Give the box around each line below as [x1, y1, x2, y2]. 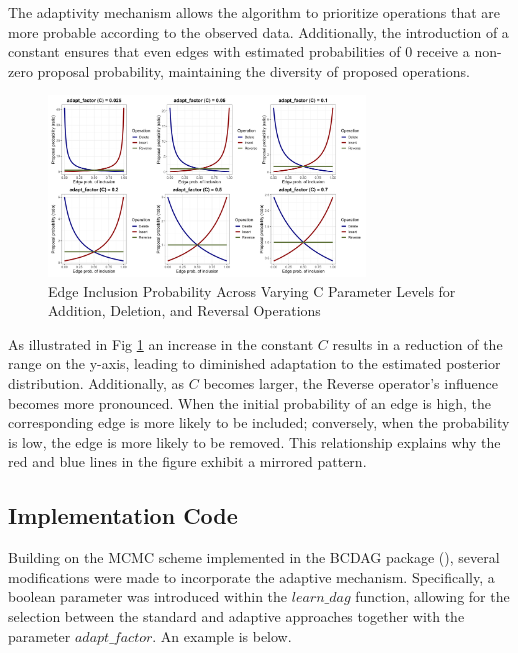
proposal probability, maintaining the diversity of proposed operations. [37, 60, 470, 81]
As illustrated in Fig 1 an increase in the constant [8, 333, 314, 354]
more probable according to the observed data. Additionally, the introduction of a [8, 21, 509, 42]
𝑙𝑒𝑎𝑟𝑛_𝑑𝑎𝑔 [291, 591, 351, 606]
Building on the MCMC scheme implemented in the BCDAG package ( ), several [8, 547, 500, 568]
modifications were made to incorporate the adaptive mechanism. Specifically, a [8, 566, 495, 587]
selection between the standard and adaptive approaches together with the [8, 605, 465, 626]
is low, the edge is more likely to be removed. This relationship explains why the [8, 431, 501, 452]
